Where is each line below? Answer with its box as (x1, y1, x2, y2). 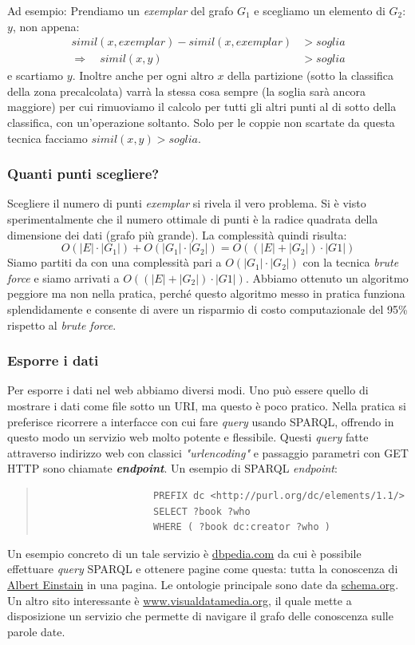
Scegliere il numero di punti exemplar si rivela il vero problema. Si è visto (7, 195, 366, 212)
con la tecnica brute (302, 254, 399, 271)
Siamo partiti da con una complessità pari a (7, 254, 222, 271)
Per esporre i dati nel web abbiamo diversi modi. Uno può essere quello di (7, 382, 369, 398)
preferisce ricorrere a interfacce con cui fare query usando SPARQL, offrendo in (7, 413, 394, 429)
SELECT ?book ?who (152, 505, 251, 517)
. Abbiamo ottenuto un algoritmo (245, 269, 409, 286)
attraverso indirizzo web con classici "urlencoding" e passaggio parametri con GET (7, 444, 409, 461)
